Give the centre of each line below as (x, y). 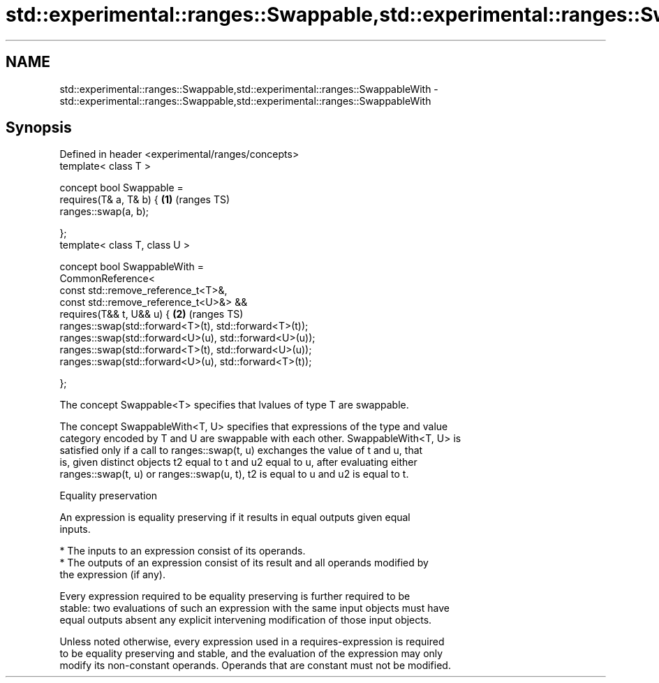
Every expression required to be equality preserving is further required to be (235, 596)
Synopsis (39, 128)
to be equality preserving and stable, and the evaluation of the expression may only (251, 654)
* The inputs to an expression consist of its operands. (183, 551)
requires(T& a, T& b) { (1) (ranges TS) (145, 200)
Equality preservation (109, 496)
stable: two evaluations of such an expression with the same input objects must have (254, 608)
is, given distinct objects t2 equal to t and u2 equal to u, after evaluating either (238, 462)
